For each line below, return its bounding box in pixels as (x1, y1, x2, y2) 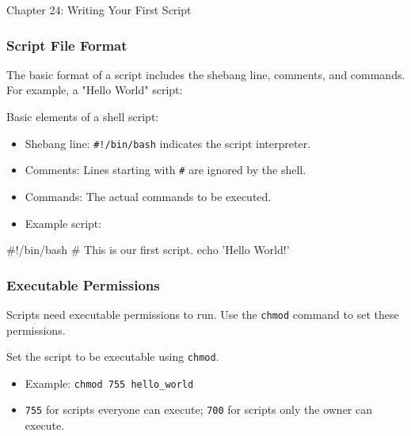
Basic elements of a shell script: (6, 108, 159, 124)
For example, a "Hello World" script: (6, 82, 183, 98)
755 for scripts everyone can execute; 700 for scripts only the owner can (25, 401, 372, 418)
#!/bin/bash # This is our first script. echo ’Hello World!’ (6, 241, 290, 258)
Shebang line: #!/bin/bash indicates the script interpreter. (25, 135, 311, 151)
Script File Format (6, 35, 127, 55)
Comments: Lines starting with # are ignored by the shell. (25, 161, 306, 178)
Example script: (25, 214, 102, 231)
